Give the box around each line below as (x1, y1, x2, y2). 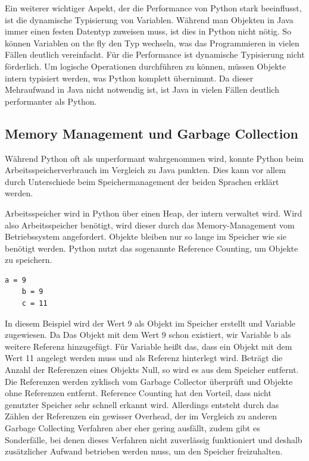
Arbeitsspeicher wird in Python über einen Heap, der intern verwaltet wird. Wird (5, 206, 302, 219)
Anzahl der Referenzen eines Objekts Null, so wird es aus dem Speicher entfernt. (5, 363, 299, 376)
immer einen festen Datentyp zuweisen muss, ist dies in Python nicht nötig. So (5, 25, 292, 37)
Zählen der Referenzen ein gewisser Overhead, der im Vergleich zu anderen (5, 410, 277, 422)
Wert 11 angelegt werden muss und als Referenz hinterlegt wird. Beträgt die (5, 352, 283, 364)
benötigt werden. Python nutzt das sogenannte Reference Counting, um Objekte (5, 242, 298, 254)
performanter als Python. (5, 95, 97, 107)
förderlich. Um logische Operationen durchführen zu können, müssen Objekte (5, 59, 286, 72)
